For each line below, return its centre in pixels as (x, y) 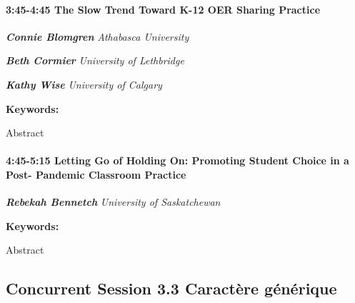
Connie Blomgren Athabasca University (97, 36)
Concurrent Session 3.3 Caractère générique (171, 288)
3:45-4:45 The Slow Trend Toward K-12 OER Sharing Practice (163, 9)
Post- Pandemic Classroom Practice (96, 174)
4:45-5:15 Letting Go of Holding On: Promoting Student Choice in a (177, 160)
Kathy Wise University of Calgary (84, 84)
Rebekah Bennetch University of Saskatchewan (113, 202)
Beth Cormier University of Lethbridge (95, 60)
